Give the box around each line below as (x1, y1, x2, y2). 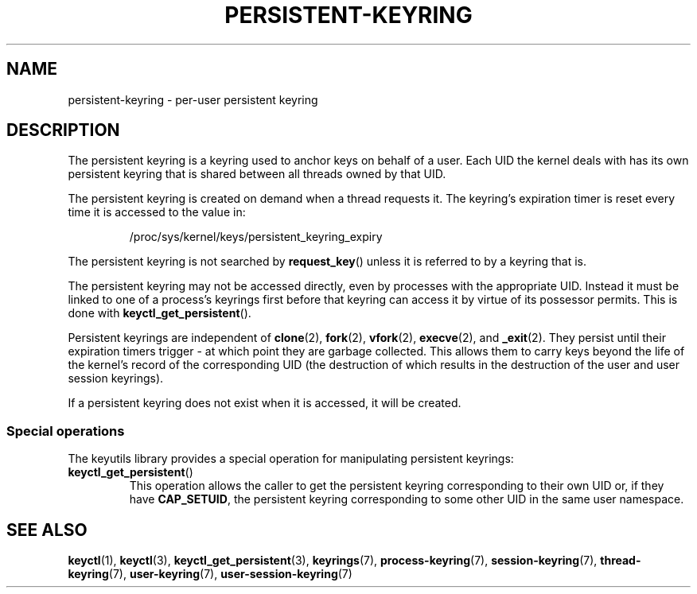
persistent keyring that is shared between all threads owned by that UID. (68, 167, 446, 181)
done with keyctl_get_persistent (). (68, 306, 251, 320)
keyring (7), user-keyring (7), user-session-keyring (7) (68, 567, 352, 581)
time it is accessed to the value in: (68, 205, 246, 219)
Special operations (6, 422, 125, 439)
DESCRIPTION (6, 120, 120, 141)
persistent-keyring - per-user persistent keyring (68, 92, 318, 107)
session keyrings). (68, 371, 164, 386)
